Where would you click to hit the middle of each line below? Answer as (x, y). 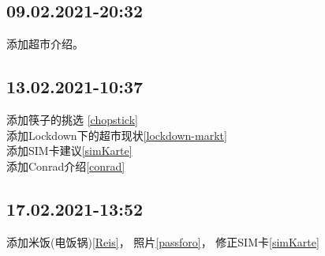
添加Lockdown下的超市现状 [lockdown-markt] (117, 135)
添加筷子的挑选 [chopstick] (72, 119)
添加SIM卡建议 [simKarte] (69, 151)
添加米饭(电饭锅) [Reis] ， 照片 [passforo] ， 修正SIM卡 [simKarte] (163, 241)
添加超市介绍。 (45, 44)
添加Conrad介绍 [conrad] (66, 166)
